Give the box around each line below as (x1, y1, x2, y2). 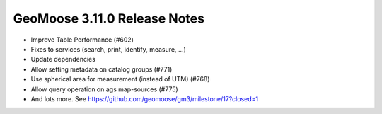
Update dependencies (30, 55, 95, 64)
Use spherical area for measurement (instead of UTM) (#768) (30, 75, 210, 84)
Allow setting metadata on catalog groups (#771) (30, 64, 173, 74)
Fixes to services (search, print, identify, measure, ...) (30, 45, 187, 53)
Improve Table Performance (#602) (30, 35, 134, 44)
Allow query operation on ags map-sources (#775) (30, 85, 178, 93)
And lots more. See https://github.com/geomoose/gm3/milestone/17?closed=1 (30, 94, 258, 103)
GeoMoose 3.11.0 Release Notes (13, 11, 205, 26)
